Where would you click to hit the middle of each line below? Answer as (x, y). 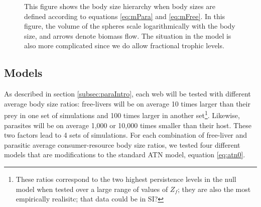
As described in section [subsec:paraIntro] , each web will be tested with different (127, 94)
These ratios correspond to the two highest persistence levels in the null (126, 179)
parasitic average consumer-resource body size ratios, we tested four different (122, 144)
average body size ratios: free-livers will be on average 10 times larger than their (127, 103)
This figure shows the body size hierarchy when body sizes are (120, 6)
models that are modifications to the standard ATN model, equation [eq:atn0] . (125, 154)
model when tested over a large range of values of (92, 189)
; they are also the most (214, 189)
